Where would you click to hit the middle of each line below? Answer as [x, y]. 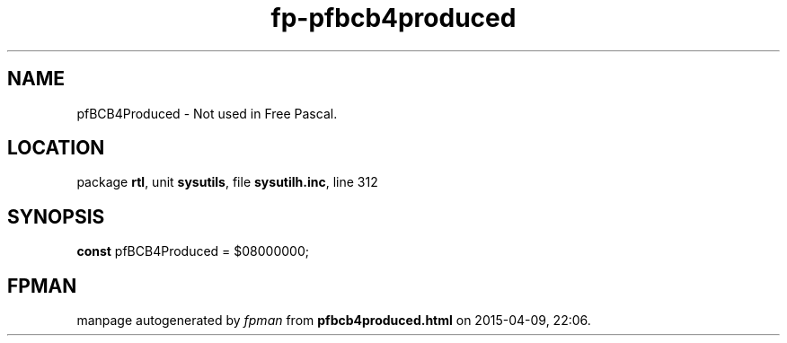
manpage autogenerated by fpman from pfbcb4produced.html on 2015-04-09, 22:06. [334, 321]
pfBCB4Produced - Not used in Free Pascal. [207, 113]
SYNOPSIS [56, 216]
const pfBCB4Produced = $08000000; [193, 251]
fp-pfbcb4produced [393, 18]
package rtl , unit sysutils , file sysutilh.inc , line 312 [227, 182]
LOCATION [56, 148]
